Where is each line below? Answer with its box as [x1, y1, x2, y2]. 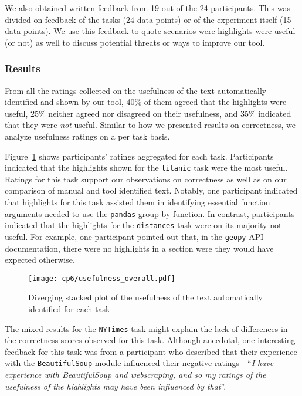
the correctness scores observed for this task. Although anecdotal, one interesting [5, 334, 296, 346]
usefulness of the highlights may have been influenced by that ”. [5, 380, 226, 392]
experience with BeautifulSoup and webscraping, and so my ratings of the [5, 368, 266, 381]
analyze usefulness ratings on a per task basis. [5, 130, 170, 142]
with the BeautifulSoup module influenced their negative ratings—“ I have [5, 357, 274, 369]
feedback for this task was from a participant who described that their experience [5, 345, 297, 357]
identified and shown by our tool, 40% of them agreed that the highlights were [5, 96, 287, 108]
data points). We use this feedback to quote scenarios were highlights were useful [5, 25, 296, 37]
